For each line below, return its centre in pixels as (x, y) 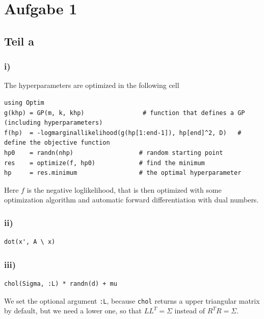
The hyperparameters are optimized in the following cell (92, 85)
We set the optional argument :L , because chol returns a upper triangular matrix (132, 300)
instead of (190, 311)
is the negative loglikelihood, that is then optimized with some (124, 189)
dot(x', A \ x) (30, 242)
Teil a (19, 41)
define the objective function (57, 143)
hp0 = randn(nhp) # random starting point (114, 153)
